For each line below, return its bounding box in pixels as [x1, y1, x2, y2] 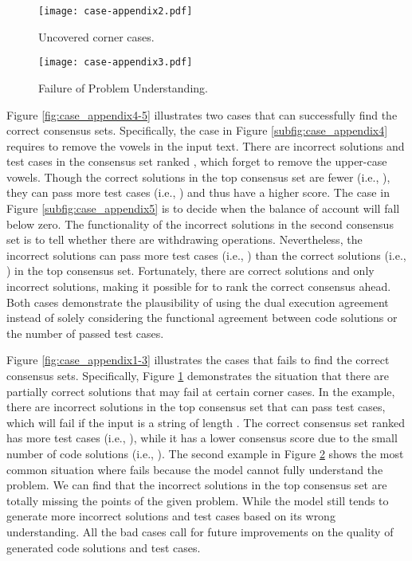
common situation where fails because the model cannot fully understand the [6, 461, 383, 477]
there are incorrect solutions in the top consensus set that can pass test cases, [6, 398, 386, 415]
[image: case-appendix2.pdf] [38, 6, 193, 17]
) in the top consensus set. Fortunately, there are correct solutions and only [6, 262, 375, 279]
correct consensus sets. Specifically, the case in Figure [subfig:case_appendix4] [6, 122, 388, 139]
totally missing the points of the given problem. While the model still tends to [6, 492, 389, 508]
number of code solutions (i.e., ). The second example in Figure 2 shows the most [6, 445, 404, 461]
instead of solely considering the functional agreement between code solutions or [6, 309, 398, 326]
